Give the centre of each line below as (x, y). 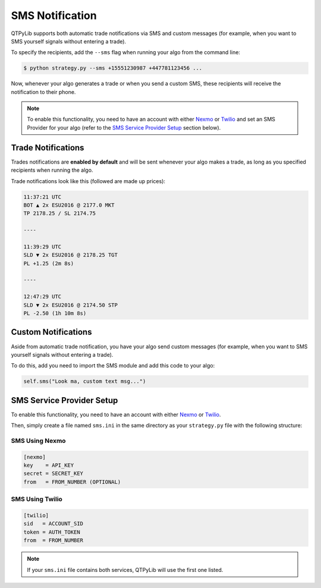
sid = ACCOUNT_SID (53, 524)
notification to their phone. (43, 92)
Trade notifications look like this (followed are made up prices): (88, 181)
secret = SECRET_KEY (53, 474)
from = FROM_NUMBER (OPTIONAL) (72, 482)
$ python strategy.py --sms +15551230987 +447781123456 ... (113, 68)
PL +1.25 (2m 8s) (49, 263)
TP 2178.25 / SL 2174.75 (60, 213)
